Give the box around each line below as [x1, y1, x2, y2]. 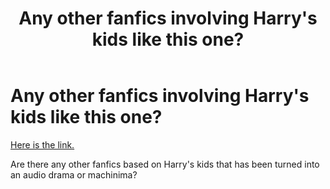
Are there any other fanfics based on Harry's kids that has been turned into [10, 158, 320, 170]
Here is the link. [10, 138, 75, 151]
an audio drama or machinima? [10, 168, 138, 181]
